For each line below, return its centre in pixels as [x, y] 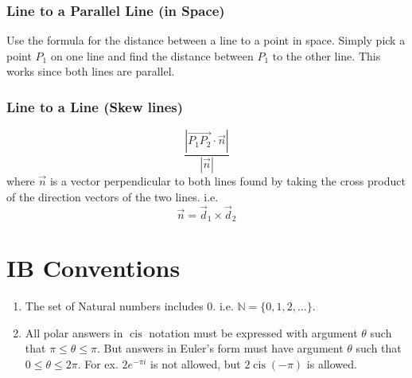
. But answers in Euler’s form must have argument [220, 348]
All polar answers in [74, 332]
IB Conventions [93, 268]
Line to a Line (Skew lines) [95, 106]
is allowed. [332, 363]
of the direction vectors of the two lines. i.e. [113, 196]
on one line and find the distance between [152, 55]
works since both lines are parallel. [91, 71]
